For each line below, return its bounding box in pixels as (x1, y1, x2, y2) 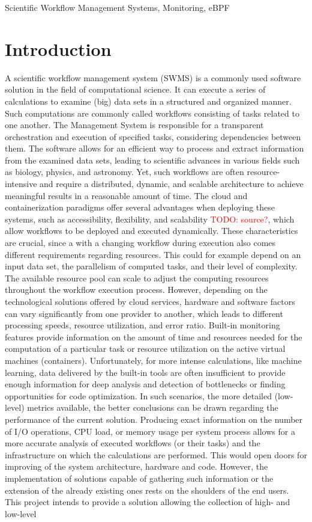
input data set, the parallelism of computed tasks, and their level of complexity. (5, 260, 298, 272)
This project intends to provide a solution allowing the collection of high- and (5, 496, 290, 508)
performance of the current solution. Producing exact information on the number (5, 413, 303, 425)
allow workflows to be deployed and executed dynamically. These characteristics (5, 224, 298, 237)
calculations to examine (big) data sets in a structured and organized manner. (5, 94, 292, 107)
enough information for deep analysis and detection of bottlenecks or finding (5, 378, 286, 390)
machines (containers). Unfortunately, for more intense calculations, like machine (5, 354, 302, 366)
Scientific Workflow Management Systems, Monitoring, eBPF (5, 1, 230, 13)
